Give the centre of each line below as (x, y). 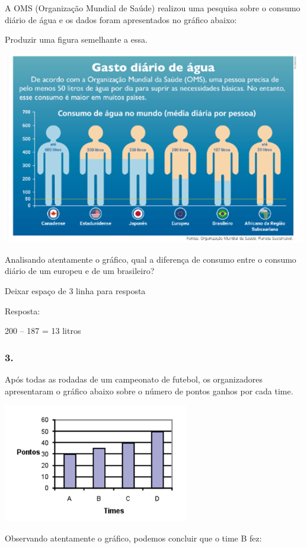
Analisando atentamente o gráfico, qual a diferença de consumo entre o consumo (151, 259)
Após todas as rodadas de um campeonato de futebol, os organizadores (134, 379)
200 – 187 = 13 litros (43, 331)
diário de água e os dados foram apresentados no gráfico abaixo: (121, 19)
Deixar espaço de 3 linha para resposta (75, 290)
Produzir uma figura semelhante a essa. (76, 39)
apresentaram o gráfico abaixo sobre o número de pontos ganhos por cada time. (149, 391)
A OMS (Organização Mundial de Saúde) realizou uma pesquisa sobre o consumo (153, 8)
